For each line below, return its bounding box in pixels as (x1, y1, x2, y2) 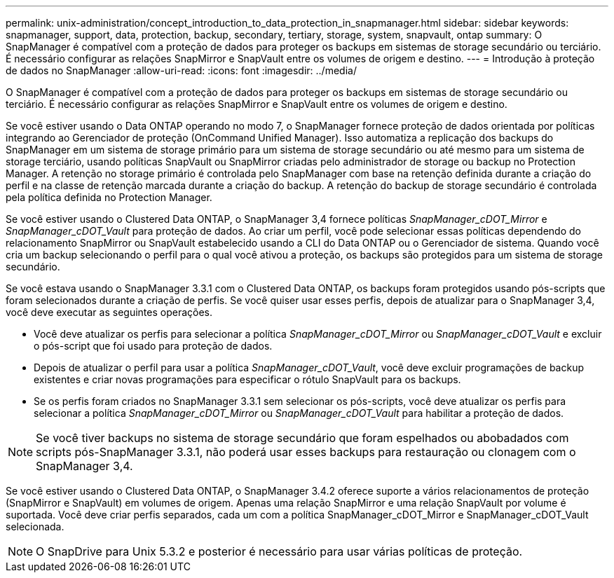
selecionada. (6, 521, 64, 532)
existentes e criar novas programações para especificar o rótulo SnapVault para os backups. (34, 373, 461, 385)
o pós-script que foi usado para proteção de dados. (34, 340, 273, 352)
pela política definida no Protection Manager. (6, 191, 212, 203)
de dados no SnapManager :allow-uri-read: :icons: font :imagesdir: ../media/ (6, 64, 357, 76)
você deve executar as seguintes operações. (6, 306, 213, 318)
